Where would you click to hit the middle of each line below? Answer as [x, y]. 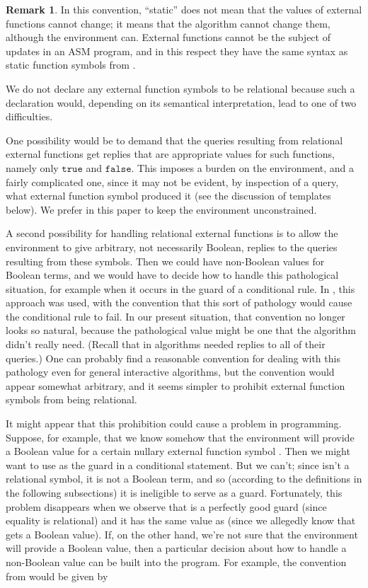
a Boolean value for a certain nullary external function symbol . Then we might [178, 451]
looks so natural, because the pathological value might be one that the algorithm [181, 330]
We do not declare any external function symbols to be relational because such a [180, 88]
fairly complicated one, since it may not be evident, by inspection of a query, [172, 181]
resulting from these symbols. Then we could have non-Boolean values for [165, 261]
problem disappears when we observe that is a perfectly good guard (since [166, 506]
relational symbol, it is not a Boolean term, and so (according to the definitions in [184, 479]
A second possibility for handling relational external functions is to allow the [172, 233]
